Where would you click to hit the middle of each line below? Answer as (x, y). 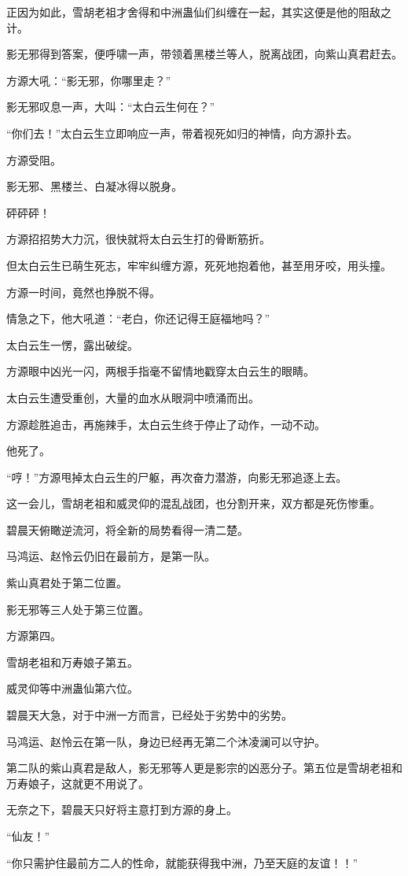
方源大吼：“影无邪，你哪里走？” (89, 80)
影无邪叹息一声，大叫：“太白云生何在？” (111, 107)
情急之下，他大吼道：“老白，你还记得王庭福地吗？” (138, 318)
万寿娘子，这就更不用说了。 (78, 783)
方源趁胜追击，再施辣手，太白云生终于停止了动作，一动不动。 (166, 424)
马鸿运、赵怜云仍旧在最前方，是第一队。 (111, 556)
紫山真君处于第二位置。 (67, 583)
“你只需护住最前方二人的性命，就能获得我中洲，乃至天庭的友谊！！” (182, 862)
